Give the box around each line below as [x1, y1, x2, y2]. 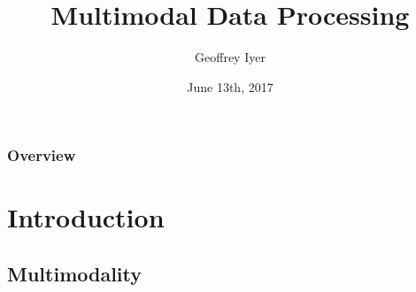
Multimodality [7, 260, 143, 287]
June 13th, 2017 [187, 77, 273, 96]
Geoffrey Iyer [195, 48, 266, 66]
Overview [7, 144, 76, 166]
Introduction [7, 199, 165, 235]
